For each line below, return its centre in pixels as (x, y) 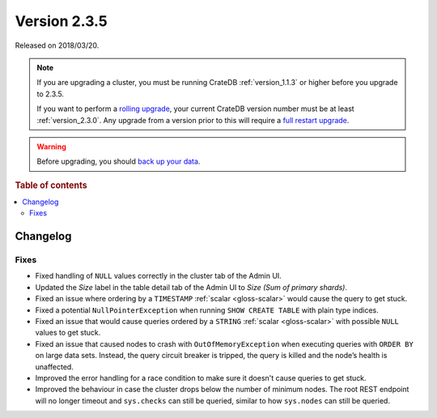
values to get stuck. (68, 333)
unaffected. (55, 367)
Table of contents (51, 185)
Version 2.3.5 (62, 21)
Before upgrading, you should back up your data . (119, 161)
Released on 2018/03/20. (57, 45)
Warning (51, 147)
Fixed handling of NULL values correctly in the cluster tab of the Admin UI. (159, 276)
